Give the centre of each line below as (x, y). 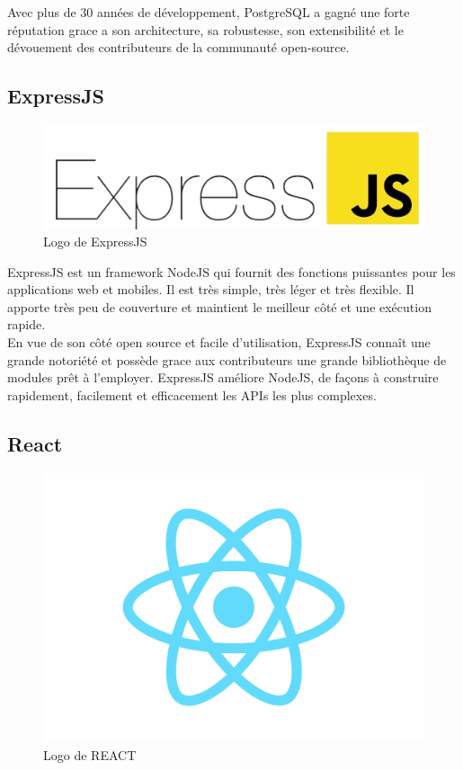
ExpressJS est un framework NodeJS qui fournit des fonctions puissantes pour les (231, 271)
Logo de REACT (90, 754)
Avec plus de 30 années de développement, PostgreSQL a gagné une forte (209, 12)
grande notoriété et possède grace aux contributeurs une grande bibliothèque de (227, 359)
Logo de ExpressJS (95, 242)
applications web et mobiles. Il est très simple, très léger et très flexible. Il (211, 289)
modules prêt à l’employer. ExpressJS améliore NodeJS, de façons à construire (223, 377)
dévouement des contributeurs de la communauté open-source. (178, 47)
